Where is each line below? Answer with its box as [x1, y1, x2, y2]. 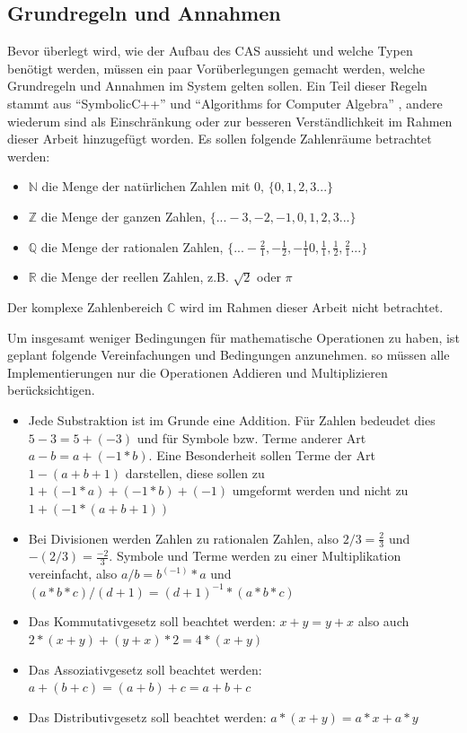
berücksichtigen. [7, 380, 95, 399]
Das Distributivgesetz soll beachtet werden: [28, 707, 267, 726]
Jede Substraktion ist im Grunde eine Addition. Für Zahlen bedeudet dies [28, 410, 436, 429]
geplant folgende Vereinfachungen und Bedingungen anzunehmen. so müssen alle [7, 345, 450, 364]
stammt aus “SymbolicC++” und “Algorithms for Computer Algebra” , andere [7, 93, 443, 112]
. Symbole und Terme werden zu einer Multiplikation [109, 546, 401, 565]
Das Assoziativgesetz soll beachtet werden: [28, 659, 262, 678]
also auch [357, 612, 410, 631]
